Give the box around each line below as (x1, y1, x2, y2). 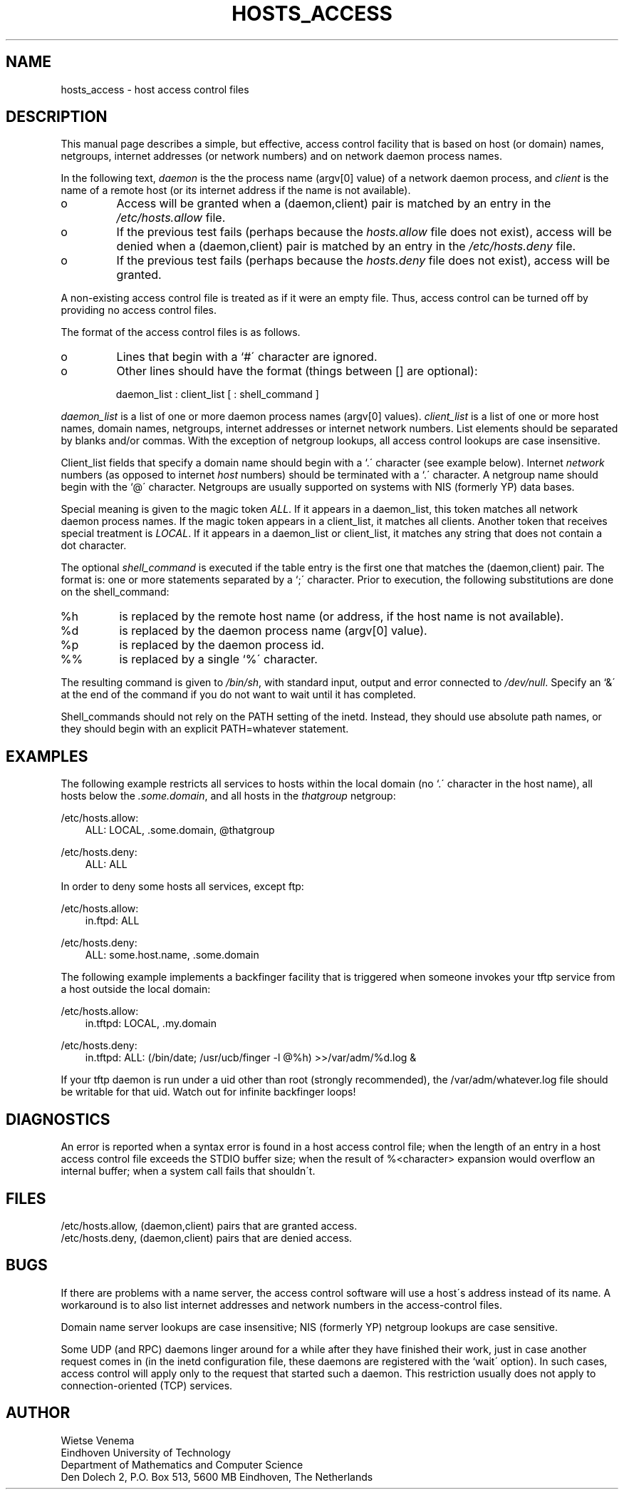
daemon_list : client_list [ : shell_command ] (115, 388, 319, 401)
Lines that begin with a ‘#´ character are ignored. (116, 349, 378, 364)
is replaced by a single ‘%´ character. (119, 652, 318, 667)
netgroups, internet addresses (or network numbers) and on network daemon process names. (61, 150, 502, 163)
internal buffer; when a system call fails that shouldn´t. (61, 1165, 316, 1178)
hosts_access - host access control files (61, 83, 249, 96)
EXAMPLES (6, 747, 88, 765)
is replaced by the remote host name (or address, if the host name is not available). (119, 609, 564, 624)
